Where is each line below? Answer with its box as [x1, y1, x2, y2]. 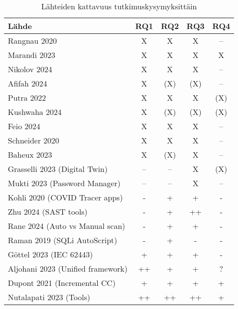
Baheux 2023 [8, 149, 53, 160]
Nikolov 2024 [8, 63, 53, 75]
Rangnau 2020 [8, 35, 57, 46]
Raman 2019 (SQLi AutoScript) [8, 234, 117, 246]
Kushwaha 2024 [8, 106, 62, 117]
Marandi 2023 [8, 49, 55, 60]
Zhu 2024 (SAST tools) [8, 206, 88, 217]
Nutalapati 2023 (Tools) [8, 291, 90, 303]
